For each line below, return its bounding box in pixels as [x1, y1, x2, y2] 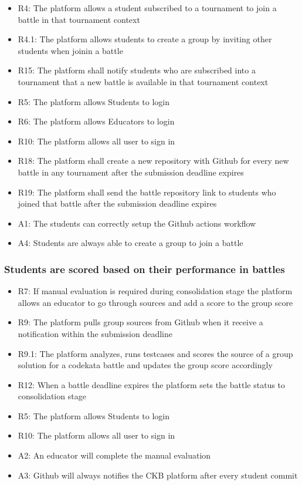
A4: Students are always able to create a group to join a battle [18, 237, 243, 249]
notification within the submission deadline [18, 327, 172, 339]
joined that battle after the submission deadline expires [18, 197, 217, 210]
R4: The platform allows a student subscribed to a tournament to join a [18, 2, 277, 14]
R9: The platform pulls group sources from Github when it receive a [18, 316, 263, 328]
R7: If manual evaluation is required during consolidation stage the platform [18, 285, 293, 297]
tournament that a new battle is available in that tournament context [18, 75, 269, 87]
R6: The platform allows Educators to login [18, 115, 175, 127]
